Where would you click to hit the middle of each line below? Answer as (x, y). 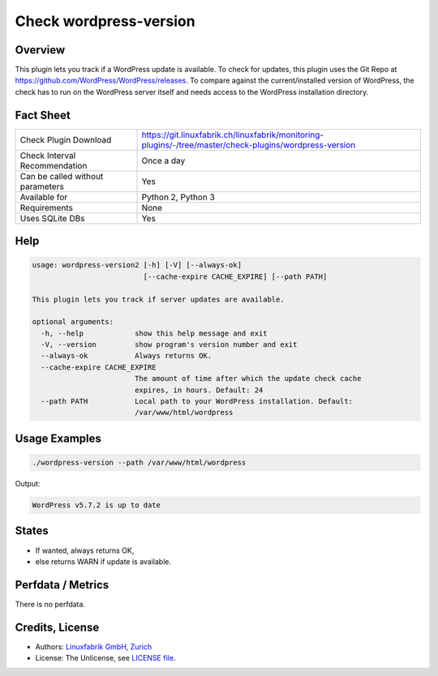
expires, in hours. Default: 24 (199, 390)
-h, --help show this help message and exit (154, 333)
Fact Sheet (43, 115)
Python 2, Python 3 (178, 197)
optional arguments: (73, 322)
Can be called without (62, 176)
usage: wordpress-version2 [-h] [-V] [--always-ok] (137, 265)
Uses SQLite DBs (52, 218)
